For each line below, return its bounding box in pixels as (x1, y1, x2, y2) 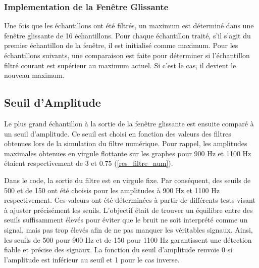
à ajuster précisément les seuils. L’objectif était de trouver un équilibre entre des (4, 204, 253, 215)
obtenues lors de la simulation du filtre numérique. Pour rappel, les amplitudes (4, 138, 247, 149)
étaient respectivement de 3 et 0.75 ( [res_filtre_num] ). (4, 158, 173, 168)
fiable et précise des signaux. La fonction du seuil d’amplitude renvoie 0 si (4, 244, 233, 255)
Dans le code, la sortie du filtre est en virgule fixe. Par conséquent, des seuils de (4, 174, 251, 185)
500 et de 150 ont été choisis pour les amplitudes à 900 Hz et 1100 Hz (4, 185, 220, 195)
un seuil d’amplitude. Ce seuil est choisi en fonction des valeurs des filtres (4, 128, 231, 139)
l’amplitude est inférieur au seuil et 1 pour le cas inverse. (4, 254, 180, 264)
